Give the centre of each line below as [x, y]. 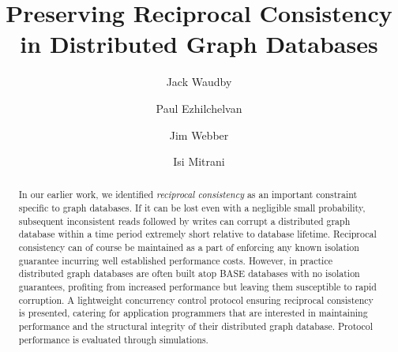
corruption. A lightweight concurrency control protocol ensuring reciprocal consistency [196, 300]
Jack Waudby [199, 82]
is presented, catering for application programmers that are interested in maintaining [193, 313]
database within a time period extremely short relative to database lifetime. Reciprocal [197, 234]
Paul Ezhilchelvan [199, 108]
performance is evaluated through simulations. [113, 339]
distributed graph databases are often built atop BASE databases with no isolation [189, 273]
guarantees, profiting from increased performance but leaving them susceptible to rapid [197, 287]
